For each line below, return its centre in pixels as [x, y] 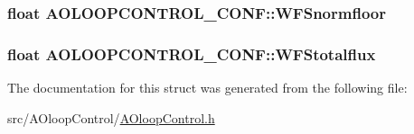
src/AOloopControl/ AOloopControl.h [111, 117]
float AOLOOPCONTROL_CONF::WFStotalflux [192, 54]
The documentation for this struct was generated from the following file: [207, 88]
